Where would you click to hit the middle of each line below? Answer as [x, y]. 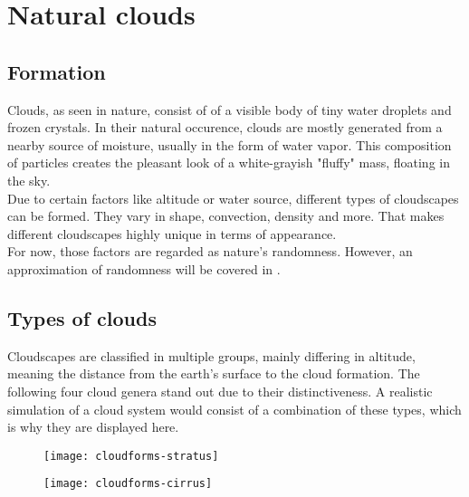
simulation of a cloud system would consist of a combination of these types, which [234, 409]
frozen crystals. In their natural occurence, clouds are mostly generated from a [225, 127]
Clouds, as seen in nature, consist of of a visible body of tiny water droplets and [230, 109]
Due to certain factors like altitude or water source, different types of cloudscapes [233, 198]
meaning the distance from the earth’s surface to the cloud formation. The [214, 373]
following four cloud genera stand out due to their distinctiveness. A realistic [220, 391]
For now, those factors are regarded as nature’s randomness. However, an [210, 251]
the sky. [29, 180]
